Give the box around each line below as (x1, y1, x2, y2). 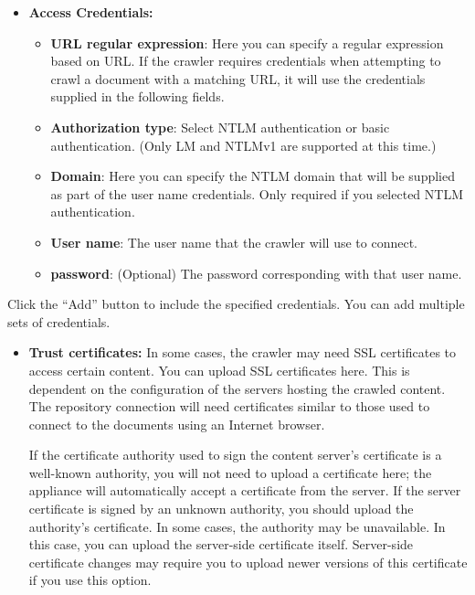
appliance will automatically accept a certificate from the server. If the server (28, 481, 461, 500)
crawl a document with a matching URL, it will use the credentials (50, 69, 426, 88)
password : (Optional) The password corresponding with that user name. (50, 263, 462, 282)
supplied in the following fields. (50, 87, 225, 106)
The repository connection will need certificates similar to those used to (28, 397, 430, 416)
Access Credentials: (28, 3, 153, 21)
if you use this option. (28, 570, 152, 590)
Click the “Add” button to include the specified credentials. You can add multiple (7, 294, 465, 313)
